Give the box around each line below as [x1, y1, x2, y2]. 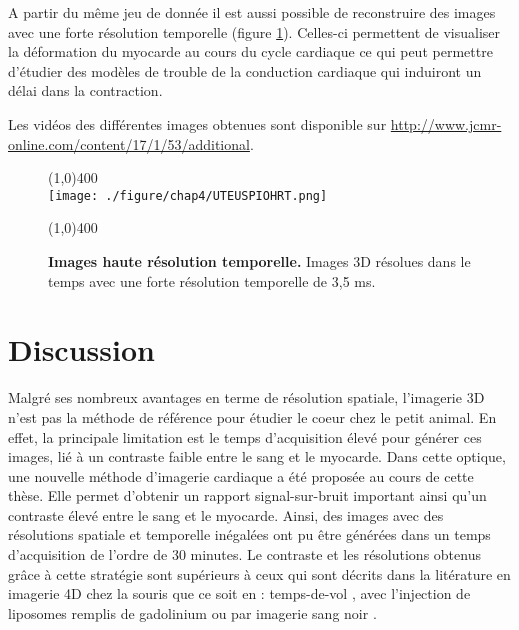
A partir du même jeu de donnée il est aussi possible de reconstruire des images [8, 2, 496, 22]
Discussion [8, 329, 155, 370]
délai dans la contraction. [8, 80, 163, 101]
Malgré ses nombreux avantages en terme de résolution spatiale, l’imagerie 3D [8, 387, 485, 408]
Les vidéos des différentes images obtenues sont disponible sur [8, 113, 387, 134]
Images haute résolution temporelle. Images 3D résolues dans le [48, 251, 471, 271]
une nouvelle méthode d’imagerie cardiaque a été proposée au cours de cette [8, 465, 474, 486]
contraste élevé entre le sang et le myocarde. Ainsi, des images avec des [8, 504, 444, 525]
